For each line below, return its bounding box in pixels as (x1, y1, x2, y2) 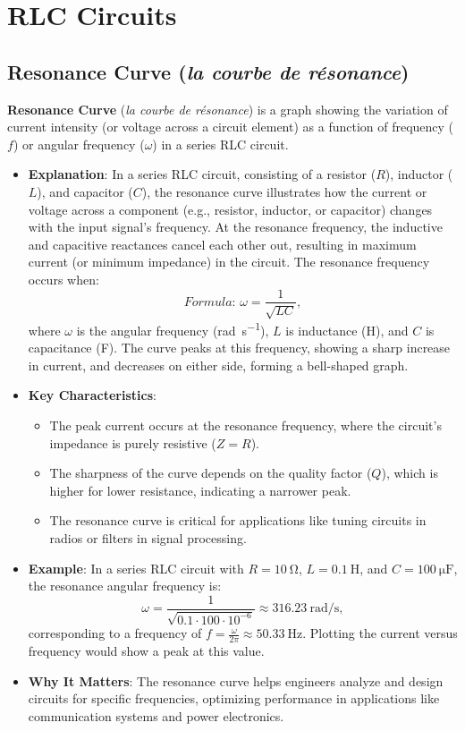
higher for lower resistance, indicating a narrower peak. (49, 480, 351, 499)
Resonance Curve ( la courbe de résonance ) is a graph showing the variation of (7, 99, 448, 118)
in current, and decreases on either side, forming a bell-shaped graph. (28, 355, 409, 374)
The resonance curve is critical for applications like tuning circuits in (49, 511, 427, 530)
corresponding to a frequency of (28, 624, 202, 642)
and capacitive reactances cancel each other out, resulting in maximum (28, 234, 417, 253)
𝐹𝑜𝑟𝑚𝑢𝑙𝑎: (183, 295, 236, 309)
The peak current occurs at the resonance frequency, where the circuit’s (49, 416, 442, 434)
